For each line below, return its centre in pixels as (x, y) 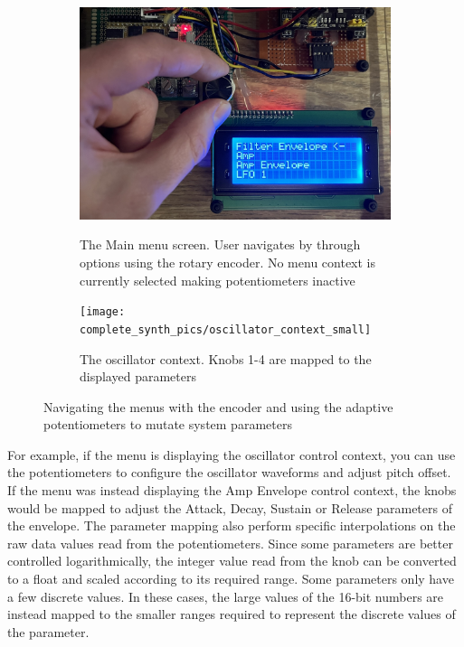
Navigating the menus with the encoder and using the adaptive (218, 406)
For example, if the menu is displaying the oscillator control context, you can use (232, 454)
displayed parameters (138, 376)
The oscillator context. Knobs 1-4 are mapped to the (226, 358)
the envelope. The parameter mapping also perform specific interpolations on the (232, 525)
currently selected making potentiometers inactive (218, 280)
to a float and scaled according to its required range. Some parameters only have (231, 579)
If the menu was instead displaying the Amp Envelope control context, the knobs (232, 490)
